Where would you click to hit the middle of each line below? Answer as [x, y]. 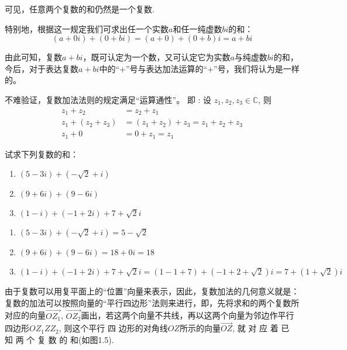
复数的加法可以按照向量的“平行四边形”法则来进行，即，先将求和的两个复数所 [152, 302]
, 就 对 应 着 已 [261, 328]
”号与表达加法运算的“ [166, 68]
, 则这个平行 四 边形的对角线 [113, 328]
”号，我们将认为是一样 [257, 68]
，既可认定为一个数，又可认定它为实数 [157, 57]
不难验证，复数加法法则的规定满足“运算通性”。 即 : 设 [108, 99]
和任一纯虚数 [197, 28]
